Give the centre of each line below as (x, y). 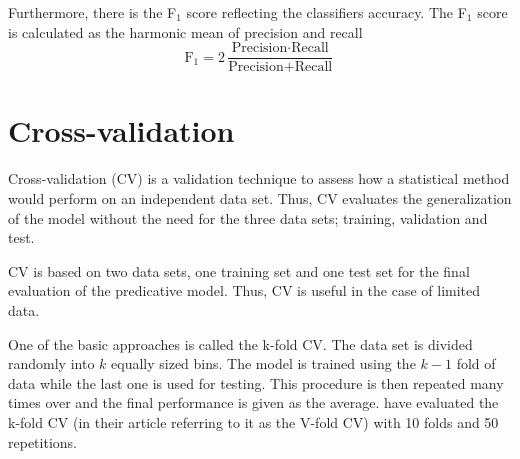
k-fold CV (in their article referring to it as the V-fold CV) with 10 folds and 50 (253, 421)
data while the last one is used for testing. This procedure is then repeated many (256, 382)
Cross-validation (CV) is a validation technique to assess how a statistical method (259, 178)
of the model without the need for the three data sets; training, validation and (248, 217)
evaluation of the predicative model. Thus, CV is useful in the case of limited (244, 290)
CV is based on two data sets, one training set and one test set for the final (239, 270)
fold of (476, 363)
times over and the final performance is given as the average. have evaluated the (253, 402)
